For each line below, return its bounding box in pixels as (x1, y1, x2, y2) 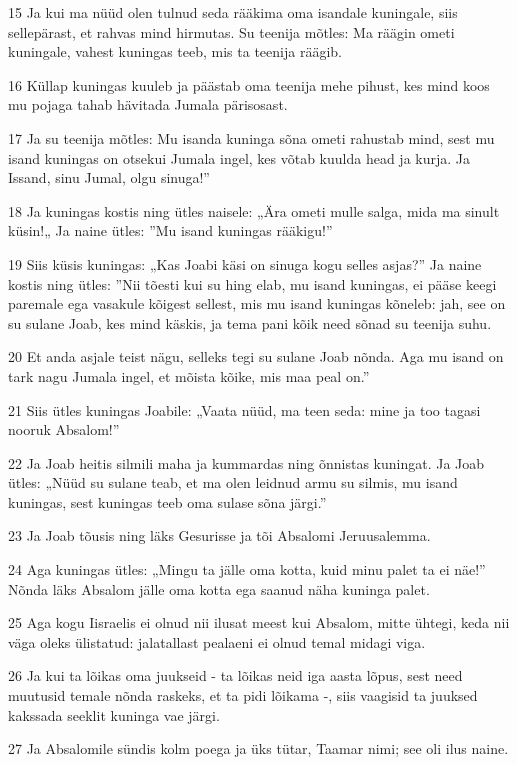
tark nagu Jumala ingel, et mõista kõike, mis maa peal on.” (8, 365, 370, 386)
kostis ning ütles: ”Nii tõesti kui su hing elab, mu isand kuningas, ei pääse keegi (8, 273, 497, 294)
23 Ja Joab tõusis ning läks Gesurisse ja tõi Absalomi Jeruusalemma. (8, 525, 431, 546)
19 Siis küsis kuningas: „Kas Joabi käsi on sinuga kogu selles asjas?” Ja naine (8, 253, 482, 274)
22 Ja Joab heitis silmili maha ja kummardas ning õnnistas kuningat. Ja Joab (8, 452, 485, 473)
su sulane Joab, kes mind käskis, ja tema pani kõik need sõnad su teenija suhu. (8, 312, 492, 333)
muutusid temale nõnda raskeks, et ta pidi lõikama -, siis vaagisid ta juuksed (8, 685, 478, 706)
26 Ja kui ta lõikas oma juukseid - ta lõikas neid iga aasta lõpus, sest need (8, 665, 463, 686)
